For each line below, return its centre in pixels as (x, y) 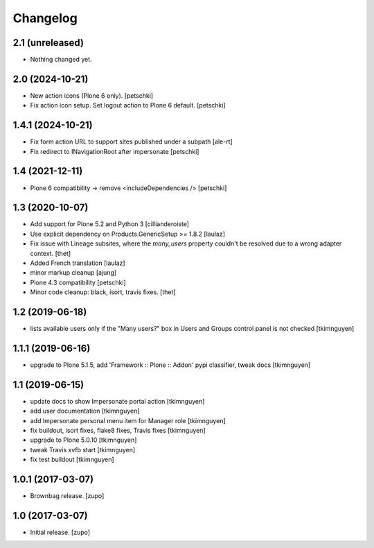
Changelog (45, 18)
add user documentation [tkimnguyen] (85, 411)
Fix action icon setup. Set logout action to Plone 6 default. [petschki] (128, 105)
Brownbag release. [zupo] (67, 496)
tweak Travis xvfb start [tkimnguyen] (83, 449)
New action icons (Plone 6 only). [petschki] (92, 95)
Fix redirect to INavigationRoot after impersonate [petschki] (115, 151)
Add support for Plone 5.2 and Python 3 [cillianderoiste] (110, 224)
